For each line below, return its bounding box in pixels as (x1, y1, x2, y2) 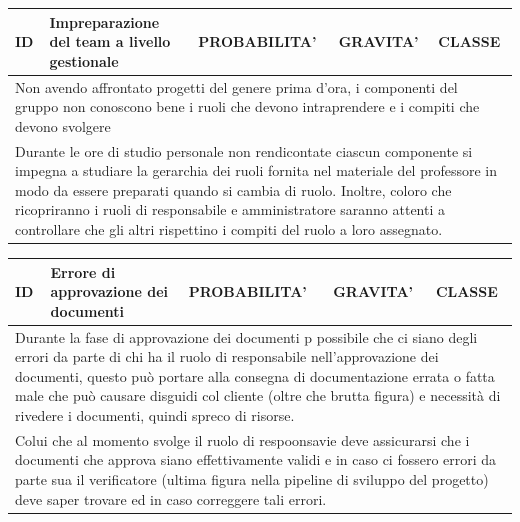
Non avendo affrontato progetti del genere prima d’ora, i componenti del (15, 76, 458, 97)
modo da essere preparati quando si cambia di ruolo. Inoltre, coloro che (15, 179, 452, 200)
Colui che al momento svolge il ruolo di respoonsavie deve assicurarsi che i (15, 429, 470, 450)
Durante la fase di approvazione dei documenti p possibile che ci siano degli (15, 326, 478, 347)
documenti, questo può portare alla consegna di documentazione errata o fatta (15, 365, 495, 386)
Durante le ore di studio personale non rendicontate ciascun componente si (15, 140, 473, 161)
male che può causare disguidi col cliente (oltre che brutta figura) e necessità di (15, 385, 501, 406)
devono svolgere (15, 115, 111, 136)
